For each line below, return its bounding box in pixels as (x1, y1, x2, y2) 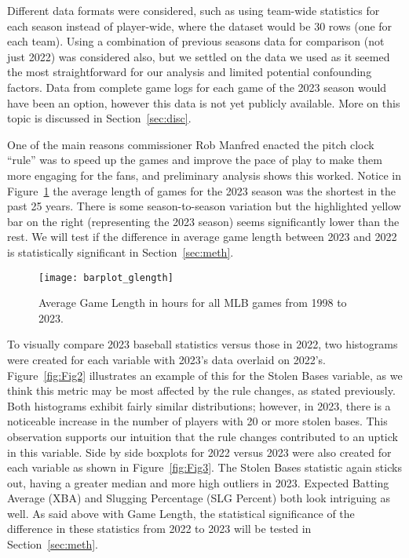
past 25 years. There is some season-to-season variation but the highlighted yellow (7, 198, 401, 214)
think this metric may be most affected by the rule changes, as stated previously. (7, 382, 396, 399)
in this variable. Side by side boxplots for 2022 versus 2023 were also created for (7, 443, 392, 460)
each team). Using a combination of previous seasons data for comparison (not (7, 33, 385, 49)
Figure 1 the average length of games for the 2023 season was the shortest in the (7, 182, 396, 199)
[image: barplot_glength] (38, 272, 173, 283)
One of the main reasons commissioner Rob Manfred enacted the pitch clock (7, 136, 374, 152)
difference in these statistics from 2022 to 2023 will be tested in (7, 520, 312, 537)
